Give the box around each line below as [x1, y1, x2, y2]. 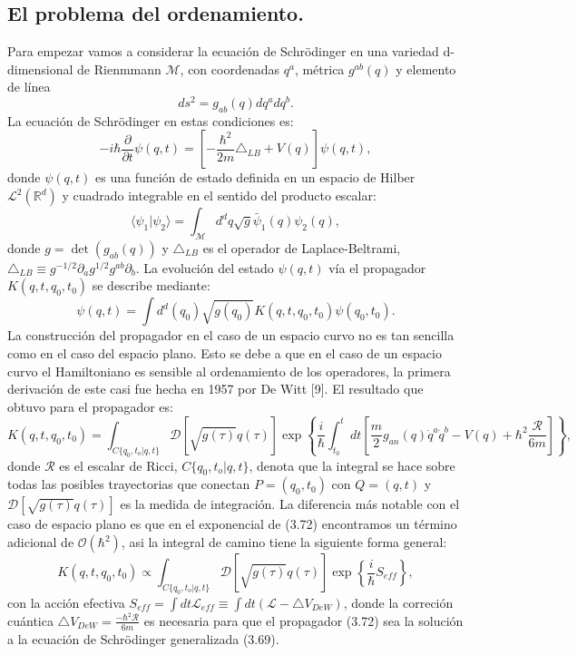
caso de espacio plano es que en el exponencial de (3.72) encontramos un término [7, 514, 457, 533]
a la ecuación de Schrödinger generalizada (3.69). [7, 629, 279, 648]
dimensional [7, 59, 73, 78]
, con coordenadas [180, 59, 279, 78]
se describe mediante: [92, 276, 210, 295]
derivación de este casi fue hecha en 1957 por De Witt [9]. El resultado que [7, 379, 424, 398]
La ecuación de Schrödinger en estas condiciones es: [7, 111, 294, 130]
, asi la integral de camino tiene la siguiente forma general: [121, 533, 447, 551]
